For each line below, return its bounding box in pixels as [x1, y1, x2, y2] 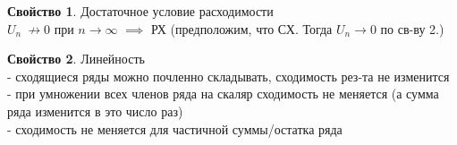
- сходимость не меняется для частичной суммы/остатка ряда [7, 119, 343, 138]
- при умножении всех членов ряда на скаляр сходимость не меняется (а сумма [7, 84, 439, 103]
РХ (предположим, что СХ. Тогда [150, 19, 333, 38]
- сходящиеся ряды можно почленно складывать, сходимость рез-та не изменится [7, 66, 450, 85]
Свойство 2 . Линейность [7, 49, 145, 68]
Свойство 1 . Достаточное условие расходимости [7, 2, 274, 20]
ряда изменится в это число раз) [7, 101, 183, 120]
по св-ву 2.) [380, 19, 444, 38]
